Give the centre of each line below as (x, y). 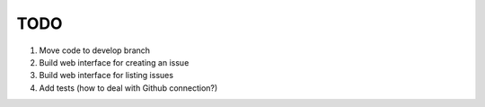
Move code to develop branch (95, 50)
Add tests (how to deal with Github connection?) (128, 88)
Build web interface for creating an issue (114, 62)
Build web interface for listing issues (106, 76)
